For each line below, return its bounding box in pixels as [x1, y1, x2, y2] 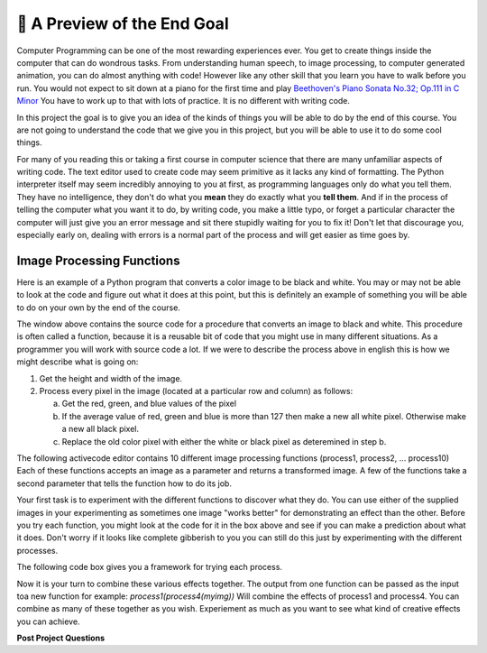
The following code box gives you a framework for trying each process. [16, 562, 283, 573]
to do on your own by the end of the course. [16, 302, 180, 313]
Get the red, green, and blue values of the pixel [61, 398, 237, 409]
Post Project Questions [16, 632, 106, 644]
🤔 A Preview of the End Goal [16, 14, 229, 33]
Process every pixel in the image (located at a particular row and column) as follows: [39, 386, 354, 397]
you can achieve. [16, 616, 80, 627]
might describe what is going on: [16, 356, 139, 367]
